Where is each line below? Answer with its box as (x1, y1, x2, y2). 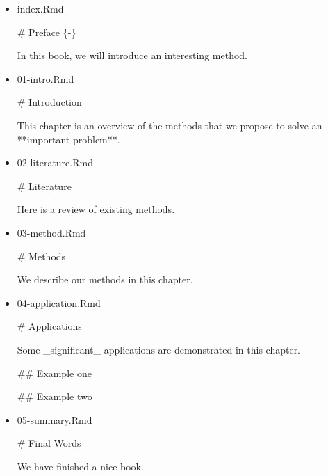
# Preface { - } (17, 24, 76, 39)
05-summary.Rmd (17, 412, 92, 427)
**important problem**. (17, 132, 120, 146)
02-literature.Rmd (17, 155, 93, 170)
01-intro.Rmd (17, 71, 74, 86)
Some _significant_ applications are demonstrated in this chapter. (17, 342, 301, 356)
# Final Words (17, 436, 81, 450)
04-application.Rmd (17, 295, 101, 310)
